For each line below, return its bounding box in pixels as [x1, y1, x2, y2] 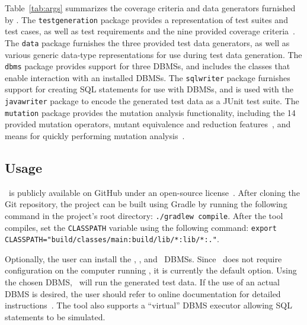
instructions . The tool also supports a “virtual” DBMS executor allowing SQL [5, 299, 292, 311]
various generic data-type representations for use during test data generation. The [5, 48, 302, 60]
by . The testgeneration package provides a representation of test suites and [5, 13, 288, 25]
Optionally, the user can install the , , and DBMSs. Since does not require [5, 252, 282, 265]
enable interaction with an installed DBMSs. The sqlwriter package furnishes [5, 71, 290, 83]
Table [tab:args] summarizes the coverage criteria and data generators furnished [5, 2, 296, 14]
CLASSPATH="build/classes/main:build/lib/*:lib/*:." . [5, 233, 219, 245]
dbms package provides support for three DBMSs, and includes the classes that [5, 60, 290, 72]
